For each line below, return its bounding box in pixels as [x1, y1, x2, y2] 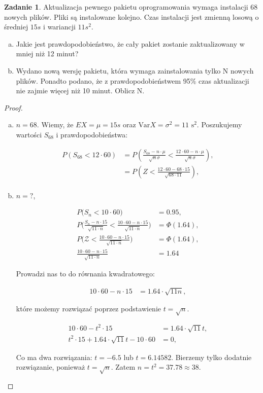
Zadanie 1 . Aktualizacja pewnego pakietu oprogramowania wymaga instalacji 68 [4, 2, 258, 12]
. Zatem [111, 362, 136, 372]
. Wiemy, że [37, 119, 74, 130]
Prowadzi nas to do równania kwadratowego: [16, 268, 155, 279]
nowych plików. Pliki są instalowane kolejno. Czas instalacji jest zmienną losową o [4, 11, 259, 22]
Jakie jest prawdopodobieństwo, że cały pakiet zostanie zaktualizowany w [16, 38, 245, 49]
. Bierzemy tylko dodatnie [171, 351, 252, 362]
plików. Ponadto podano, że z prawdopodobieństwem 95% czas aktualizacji [16, 75, 249, 86]
